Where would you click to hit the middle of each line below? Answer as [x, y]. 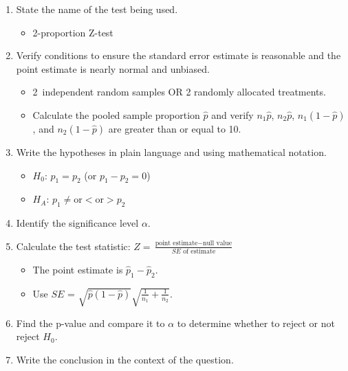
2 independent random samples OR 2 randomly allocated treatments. [179, 92]
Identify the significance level [77, 223]
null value [217, 244]
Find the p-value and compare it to [90, 323]
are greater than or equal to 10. [175, 128]
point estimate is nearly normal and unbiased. [113, 68]
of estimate [199, 252]
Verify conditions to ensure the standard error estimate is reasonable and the [178, 55]
